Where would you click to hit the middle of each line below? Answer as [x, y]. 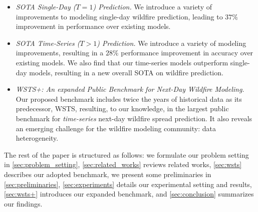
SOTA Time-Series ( [48, 43]
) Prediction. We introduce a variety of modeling [172, 43]
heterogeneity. [37, 138]
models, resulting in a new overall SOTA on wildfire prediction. [126, 72]
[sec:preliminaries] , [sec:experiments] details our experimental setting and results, [128, 184]
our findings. [23, 203]
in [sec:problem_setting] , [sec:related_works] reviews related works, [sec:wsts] [123, 164]
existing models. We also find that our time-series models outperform [122, 62]
